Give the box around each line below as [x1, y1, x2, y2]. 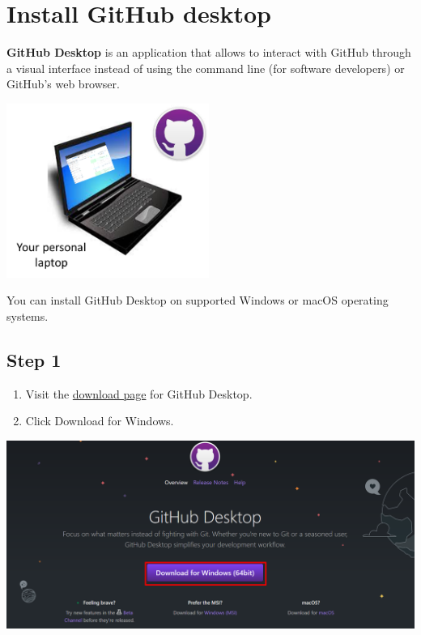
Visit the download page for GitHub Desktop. [25, 385, 253, 402]
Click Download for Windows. [25, 412, 174, 429]
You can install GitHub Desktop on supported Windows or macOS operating [6, 292, 389, 309]
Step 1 [6, 347, 62, 372]
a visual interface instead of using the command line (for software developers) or [6, 59, 405, 76]
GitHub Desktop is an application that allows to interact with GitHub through [6, 44, 411, 61]
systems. [6, 307, 49, 324]
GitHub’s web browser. [6, 75, 120, 92]
